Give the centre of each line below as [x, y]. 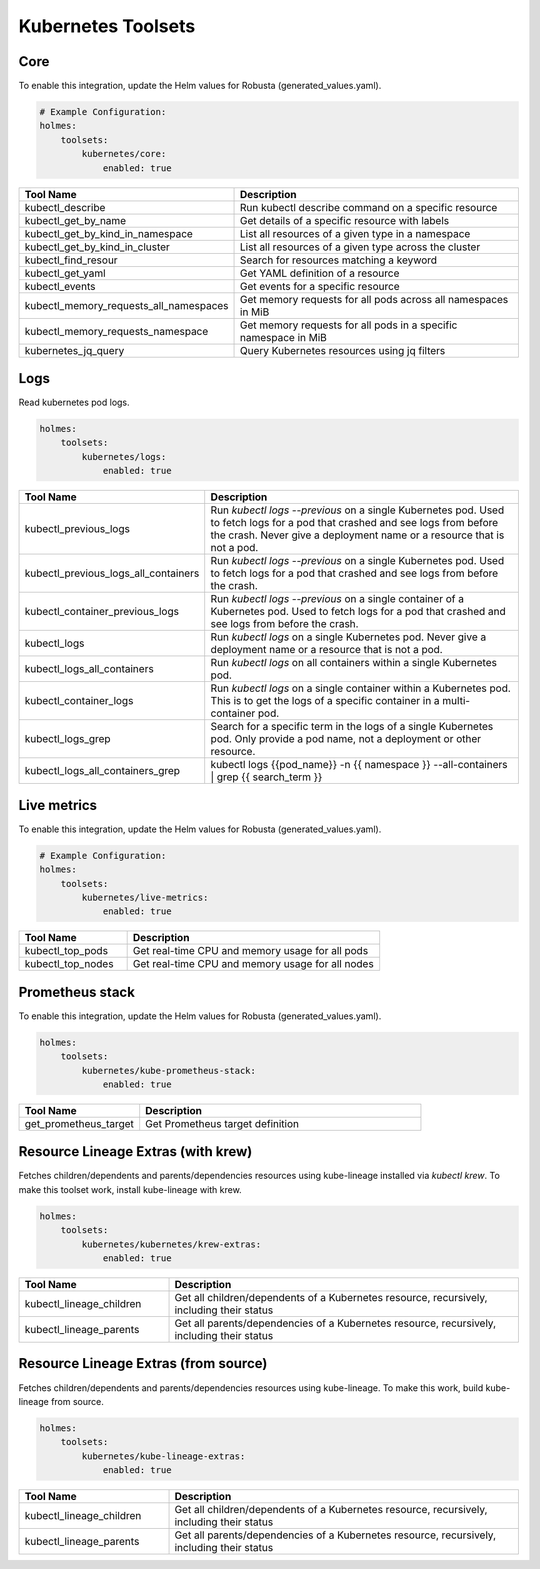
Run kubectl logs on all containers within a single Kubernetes [353, 663]
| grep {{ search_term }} [266, 777]
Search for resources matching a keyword [339, 260]
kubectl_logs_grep [67, 739]
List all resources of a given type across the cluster [360, 247]
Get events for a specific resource [320, 286]
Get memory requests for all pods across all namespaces [374, 299]
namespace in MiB [283, 337]
